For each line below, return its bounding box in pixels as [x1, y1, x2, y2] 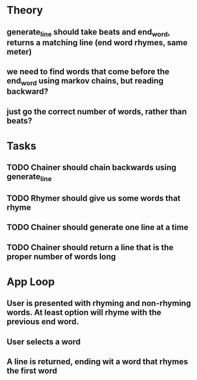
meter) [6, 46, 32, 56]
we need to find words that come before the [6, 67, 169, 77]
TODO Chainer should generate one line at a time [6, 223, 189, 233]
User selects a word [6, 337, 81, 347]
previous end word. [6, 317, 79, 327]
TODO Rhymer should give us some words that [6, 193, 181, 203]
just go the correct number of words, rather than [6, 106, 187, 116]
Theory [6, 4, 43, 17]
